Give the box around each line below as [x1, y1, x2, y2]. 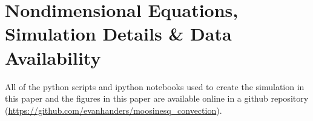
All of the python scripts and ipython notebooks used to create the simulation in [5, 80, 305, 93]
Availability [5, 45, 101, 70]
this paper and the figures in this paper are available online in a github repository [5, 92, 309, 105]
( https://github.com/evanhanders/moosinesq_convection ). [5, 103, 222, 116]
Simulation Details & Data [5, 21, 232, 46]
